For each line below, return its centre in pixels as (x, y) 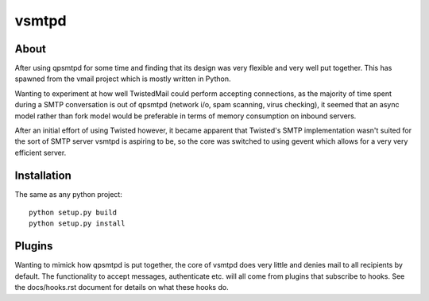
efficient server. (41, 152)
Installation (43, 175)
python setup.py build (73, 213)
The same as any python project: (68, 194)
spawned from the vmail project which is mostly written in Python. (123, 79)
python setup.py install (77, 224)
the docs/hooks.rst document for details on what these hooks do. (122, 287)
